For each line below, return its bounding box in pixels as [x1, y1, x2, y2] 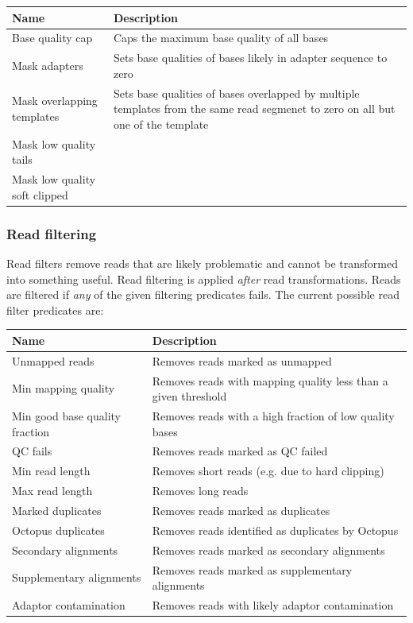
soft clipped [12, 186, 68, 203]
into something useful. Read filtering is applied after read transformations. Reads [6, 270, 401, 287]
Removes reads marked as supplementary [152, 561, 353, 578]
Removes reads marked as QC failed [152, 443, 328, 459]
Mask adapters [12, 56, 83, 73]
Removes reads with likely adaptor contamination [152, 596, 394, 613]
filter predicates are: [6, 301, 104, 318]
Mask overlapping [12, 92, 98, 109]
